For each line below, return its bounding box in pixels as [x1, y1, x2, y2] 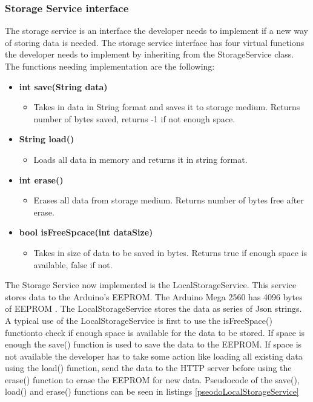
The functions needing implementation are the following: [5, 60, 215, 72]
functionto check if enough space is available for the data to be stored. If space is [5, 326, 305, 338]
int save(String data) [19, 80, 108, 93]
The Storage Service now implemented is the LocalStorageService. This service [5, 278, 297, 291]
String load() [19, 133, 74, 145]
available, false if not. [33, 258, 113, 271]
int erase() [19, 173, 64, 186]
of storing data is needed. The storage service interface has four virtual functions [5, 36, 305, 48]
